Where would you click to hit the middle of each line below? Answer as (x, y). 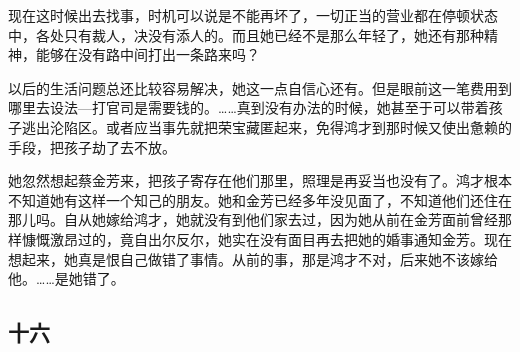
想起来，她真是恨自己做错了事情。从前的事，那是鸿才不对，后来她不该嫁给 (253, 258)
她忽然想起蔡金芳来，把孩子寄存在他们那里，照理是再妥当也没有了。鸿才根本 (260, 180)
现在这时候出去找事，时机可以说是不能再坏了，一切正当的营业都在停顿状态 (253, 15)
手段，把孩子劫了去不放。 (92, 146)
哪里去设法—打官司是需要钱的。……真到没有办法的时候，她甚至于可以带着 (248, 107)
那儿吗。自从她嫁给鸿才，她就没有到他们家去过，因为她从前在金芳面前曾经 (253, 219)
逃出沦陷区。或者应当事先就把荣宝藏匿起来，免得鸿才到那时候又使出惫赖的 (266, 126)
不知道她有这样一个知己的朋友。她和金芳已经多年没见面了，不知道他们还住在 (260, 199)
